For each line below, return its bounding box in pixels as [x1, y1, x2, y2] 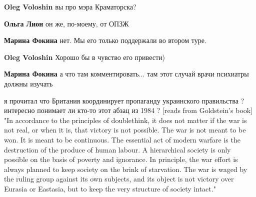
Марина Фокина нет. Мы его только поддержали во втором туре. [4, 35, 206, 45]
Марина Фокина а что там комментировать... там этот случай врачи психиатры [4, 68, 249, 79]
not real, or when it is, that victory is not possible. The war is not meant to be [4, 124, 246, 135]
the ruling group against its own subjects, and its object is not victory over [4, 173, 234, 184]
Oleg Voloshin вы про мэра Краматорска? [4, 1, 136, 11]
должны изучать [4, 78, 53, 88]
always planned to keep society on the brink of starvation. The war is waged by [4, 163, 247, 174]
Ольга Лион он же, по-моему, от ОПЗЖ [4, 18, 129, 28]
